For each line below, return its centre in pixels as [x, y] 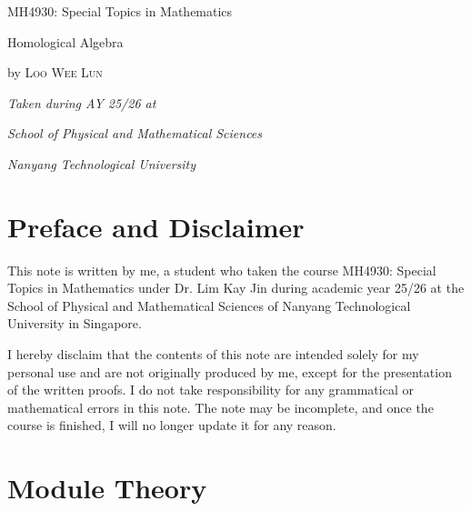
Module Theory [107, 488]
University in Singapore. [75, 323]
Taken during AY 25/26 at [82, 102]
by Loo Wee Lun [55, 72]
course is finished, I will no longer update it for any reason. [172, 425]
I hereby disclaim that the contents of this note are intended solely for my [213, 354]
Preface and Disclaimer [156, 226]
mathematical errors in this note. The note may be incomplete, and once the [220, 407]
